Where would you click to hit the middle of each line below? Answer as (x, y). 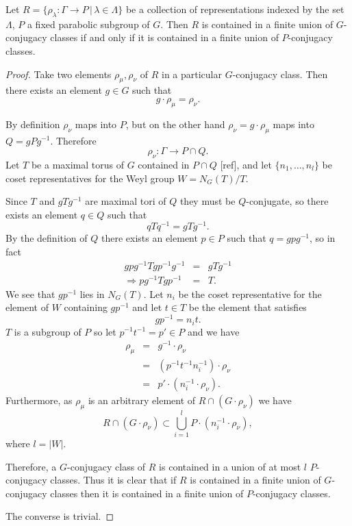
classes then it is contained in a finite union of (147, 493)
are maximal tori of (126, 201)
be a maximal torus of (77, 164)
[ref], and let (246, 164)
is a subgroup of (48, 331)
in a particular (192, 74)
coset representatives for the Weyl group (90, 178)
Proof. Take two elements (59, 74)
